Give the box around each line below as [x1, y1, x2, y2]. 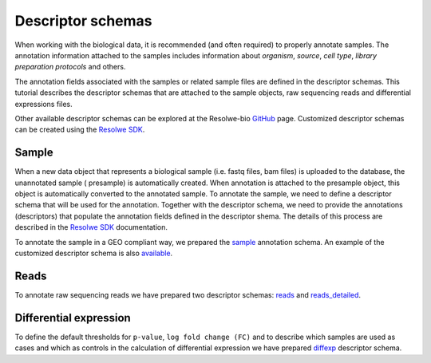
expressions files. [14, 99, 73, 109]
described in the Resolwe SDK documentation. [14, 223, 168, 232]
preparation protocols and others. [14, 62, 126, 72]
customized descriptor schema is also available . [14, 248, 173, 258]
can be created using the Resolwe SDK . [14, 124, 145, 135]
